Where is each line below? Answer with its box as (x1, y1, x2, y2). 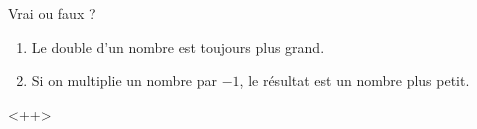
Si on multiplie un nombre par (31, 70, 218, 91)
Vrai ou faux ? (8, 3, 96, 23)
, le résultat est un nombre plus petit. (239, 70, 470, 91)
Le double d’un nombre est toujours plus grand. (31, 36, 325, 57)
